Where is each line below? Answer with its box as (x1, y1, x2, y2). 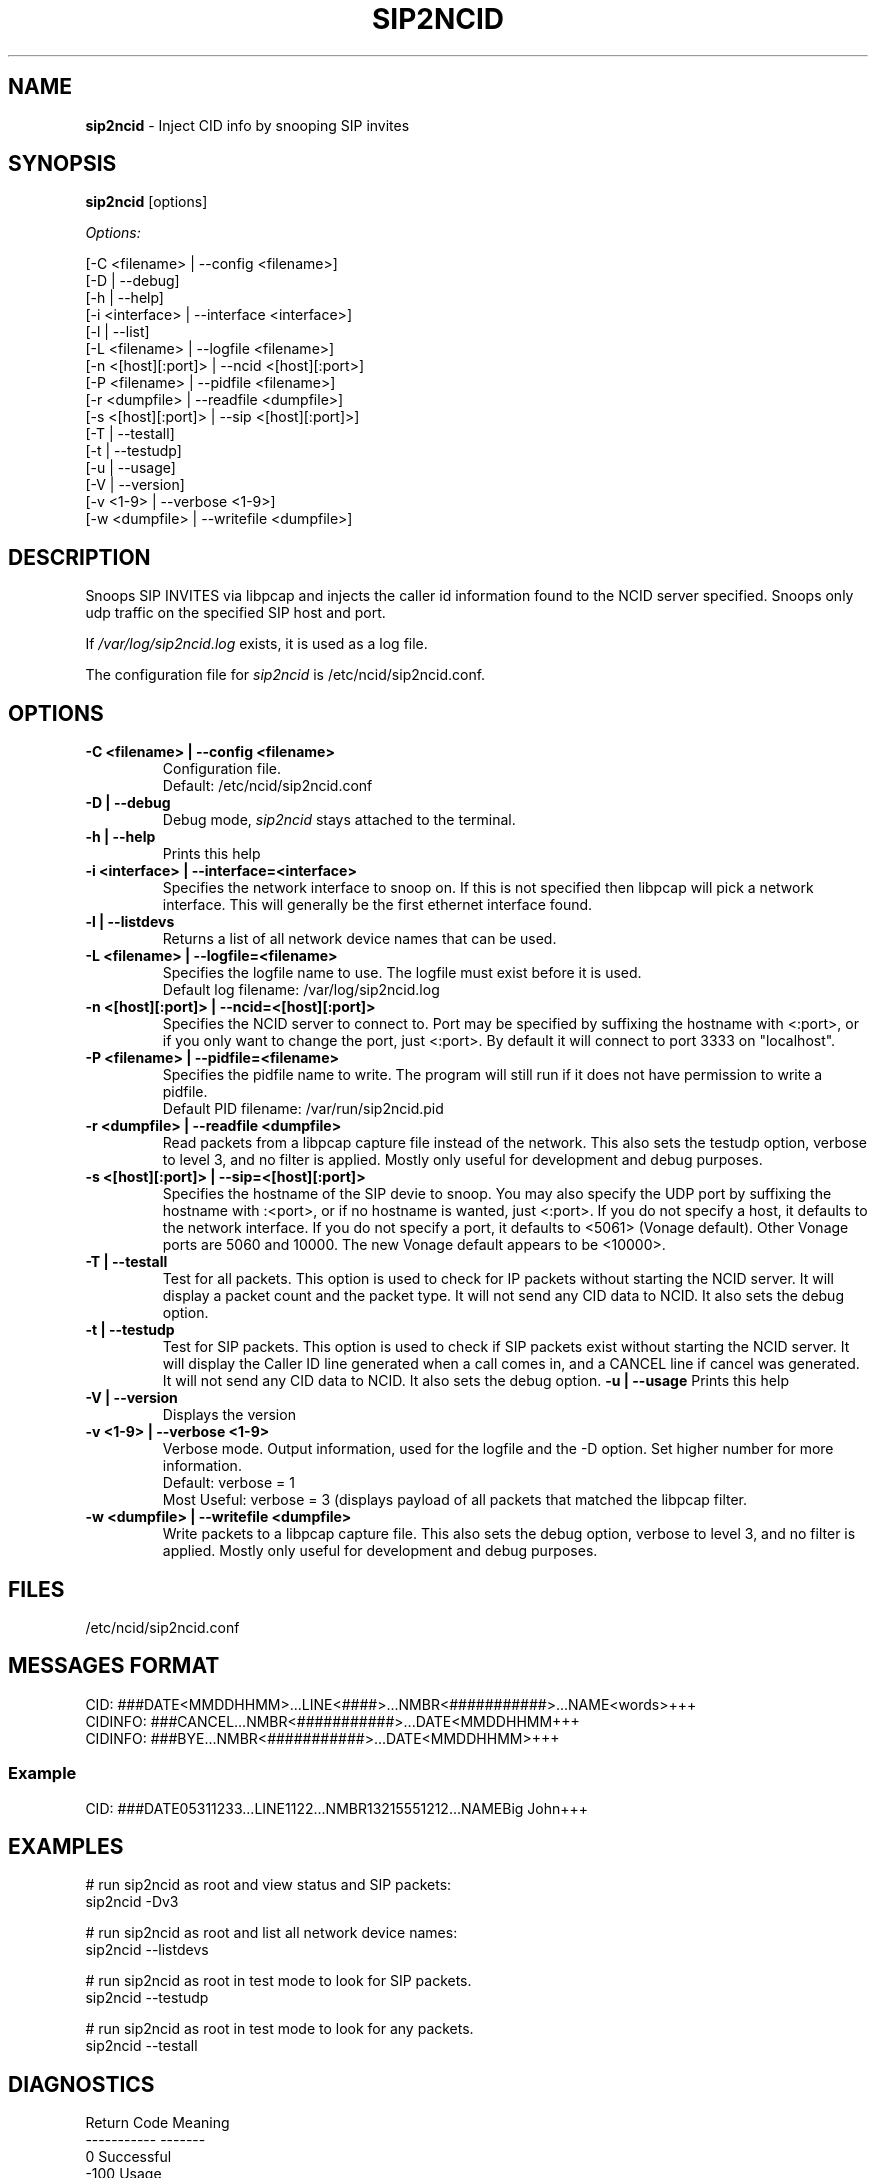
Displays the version (162, 1406, 296, 1424)
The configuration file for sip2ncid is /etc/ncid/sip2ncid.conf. (85, 666, 486, 684)
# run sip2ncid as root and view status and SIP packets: (85, 1876, 452, 1894)
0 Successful (85, 2148, 172, 2166)
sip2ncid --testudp (85, 1989, 209, 2007)
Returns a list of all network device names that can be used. (162, 930, 557, 948)
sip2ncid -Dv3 (85, 1893, 179, 1911)
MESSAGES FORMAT (8, 1653, 220, 1679)
